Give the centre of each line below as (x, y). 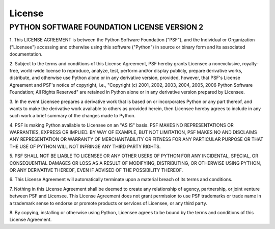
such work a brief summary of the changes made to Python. (73, 116)
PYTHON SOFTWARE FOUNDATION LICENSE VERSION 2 (106, 27)
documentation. (26, 54)
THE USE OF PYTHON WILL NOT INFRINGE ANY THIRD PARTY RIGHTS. (85, 146)
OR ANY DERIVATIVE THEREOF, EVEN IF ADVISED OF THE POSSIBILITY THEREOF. (96, 170)
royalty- (251, 63)
